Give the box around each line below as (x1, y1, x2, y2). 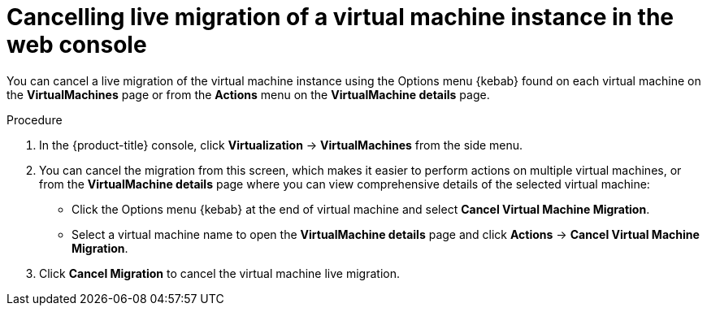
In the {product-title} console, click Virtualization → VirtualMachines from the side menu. (39, 137, 523, 152)
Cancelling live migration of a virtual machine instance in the (7, 3, 674, 31)
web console (7, 31, 147, 58)
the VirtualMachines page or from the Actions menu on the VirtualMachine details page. (7, 87, 490, 102)
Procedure (7, 112, 63, 127)
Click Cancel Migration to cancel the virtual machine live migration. (39, 266, 400, 280)
